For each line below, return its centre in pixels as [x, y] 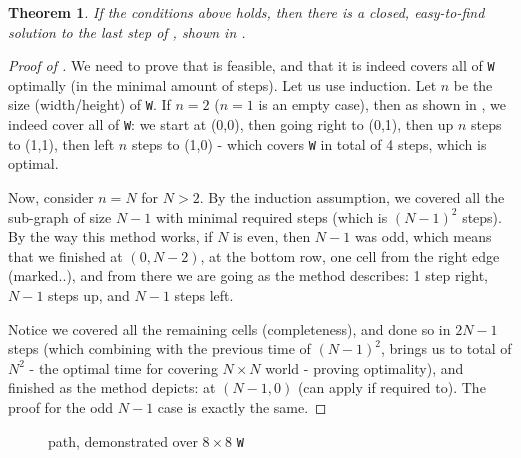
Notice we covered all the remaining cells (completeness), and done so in [229, 328]
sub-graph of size [60, 216]
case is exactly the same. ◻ [242, 406]
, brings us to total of [446, 348]
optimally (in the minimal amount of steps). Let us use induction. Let [222, 84]
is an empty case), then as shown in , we [382, 104]
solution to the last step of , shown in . [127, 31]
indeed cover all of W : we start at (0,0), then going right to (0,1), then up [231, 124]
